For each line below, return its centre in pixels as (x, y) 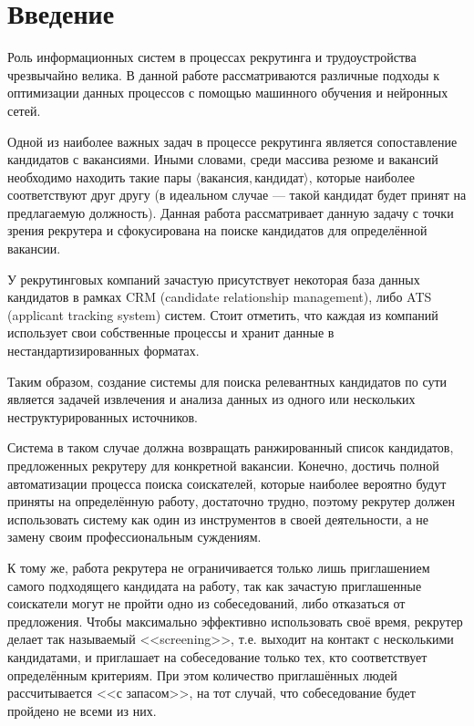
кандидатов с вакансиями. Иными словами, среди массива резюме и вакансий (223, 159)
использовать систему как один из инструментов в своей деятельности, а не (218, 519)
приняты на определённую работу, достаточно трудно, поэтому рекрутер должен (232, 501)
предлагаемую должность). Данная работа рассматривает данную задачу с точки (231, 212)
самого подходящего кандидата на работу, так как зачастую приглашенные (215, 585)
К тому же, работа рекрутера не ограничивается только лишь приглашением (219, 567)
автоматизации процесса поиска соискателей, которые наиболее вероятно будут (227, 483)
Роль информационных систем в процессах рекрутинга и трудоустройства (212, 57)
